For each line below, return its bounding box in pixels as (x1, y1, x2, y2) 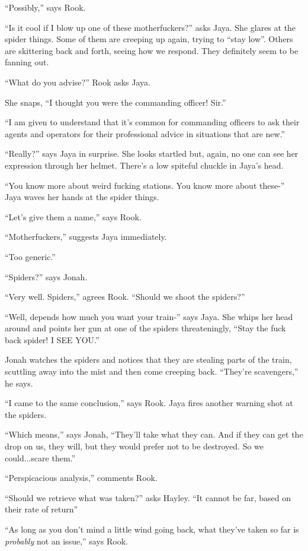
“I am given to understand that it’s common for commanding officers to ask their (5, 116, 300, 128)
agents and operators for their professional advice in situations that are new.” (5, 127, 285, 140)
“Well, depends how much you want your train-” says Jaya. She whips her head (5, 310, 293, 322)
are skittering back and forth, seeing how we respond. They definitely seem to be (5, 44, 299, 56)
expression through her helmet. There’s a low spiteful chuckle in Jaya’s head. (5, 159, 284, 171)
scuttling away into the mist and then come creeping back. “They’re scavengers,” (5, 365, 299, 378)
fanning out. (5, 56, 49, 68)
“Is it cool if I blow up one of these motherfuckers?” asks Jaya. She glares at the (5, 21, 296, 33)
